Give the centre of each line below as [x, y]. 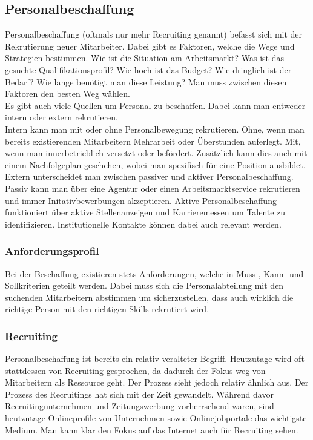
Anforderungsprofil [52, 251]
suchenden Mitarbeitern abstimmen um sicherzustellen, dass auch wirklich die [149, 297]
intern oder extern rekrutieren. [61, 117]
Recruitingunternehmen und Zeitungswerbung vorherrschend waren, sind [140, 406]
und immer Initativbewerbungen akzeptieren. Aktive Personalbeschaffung [141, 200]
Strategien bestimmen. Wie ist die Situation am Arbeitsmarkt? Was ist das [145, 58]
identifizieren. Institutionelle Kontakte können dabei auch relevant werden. [143, 224]
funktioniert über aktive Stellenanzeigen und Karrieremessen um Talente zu [145, 212]
